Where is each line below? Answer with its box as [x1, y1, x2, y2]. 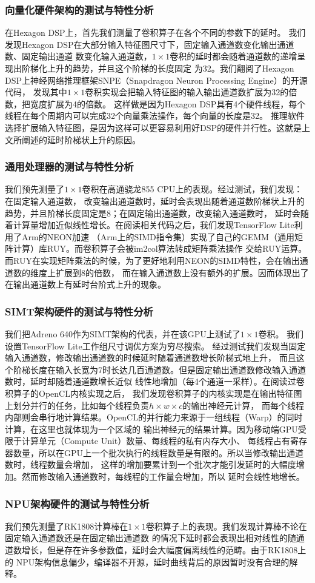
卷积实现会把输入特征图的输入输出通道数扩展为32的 [85, 86, 289, 98]
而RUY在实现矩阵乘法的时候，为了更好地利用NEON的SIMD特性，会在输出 [5, 254, 300, 266]
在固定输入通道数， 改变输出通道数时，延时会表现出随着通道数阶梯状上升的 [5, 194, 305, 207]
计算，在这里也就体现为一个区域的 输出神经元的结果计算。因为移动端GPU [5, 422, 298, 435]
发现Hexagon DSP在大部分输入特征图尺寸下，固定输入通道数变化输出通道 [5, 38, 294, 50]
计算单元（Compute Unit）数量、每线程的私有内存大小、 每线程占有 [21, 434, 290, 447]
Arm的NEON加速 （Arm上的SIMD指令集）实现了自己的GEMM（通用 [21, 230, 294, 243]
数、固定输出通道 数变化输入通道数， [5, 50, 152, 62]
